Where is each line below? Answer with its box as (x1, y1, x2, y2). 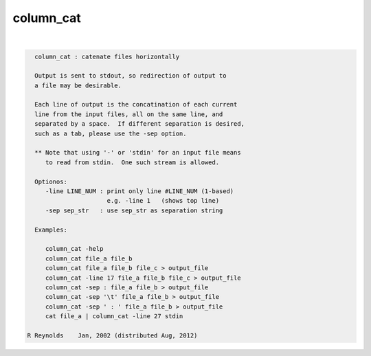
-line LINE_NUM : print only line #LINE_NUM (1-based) (45, 188, 234, 195)
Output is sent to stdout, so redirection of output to (34, 72, 227, 80)
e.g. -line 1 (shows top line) (106, 197, 220, 205)
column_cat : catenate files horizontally (34, 52, 180, 60)
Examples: (34, 225, 68, 234)
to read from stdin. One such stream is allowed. (45, 158, 220, 166)
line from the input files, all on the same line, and (34, 110, 223, 118)
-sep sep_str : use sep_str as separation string (45, 206, 223, 214)
